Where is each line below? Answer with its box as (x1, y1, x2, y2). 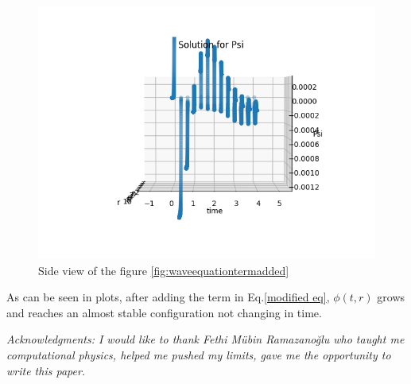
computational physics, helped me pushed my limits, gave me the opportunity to (6, 346, 391, 363)
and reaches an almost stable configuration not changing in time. (6, 304, 322, 320)
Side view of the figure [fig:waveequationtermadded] (38, 262, 289, 278)
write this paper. (6, 362, 86, 378)
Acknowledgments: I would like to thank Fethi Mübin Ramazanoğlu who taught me (6, 331, 405, 347)
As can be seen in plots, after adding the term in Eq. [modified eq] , (6, 289, 330, 305)
